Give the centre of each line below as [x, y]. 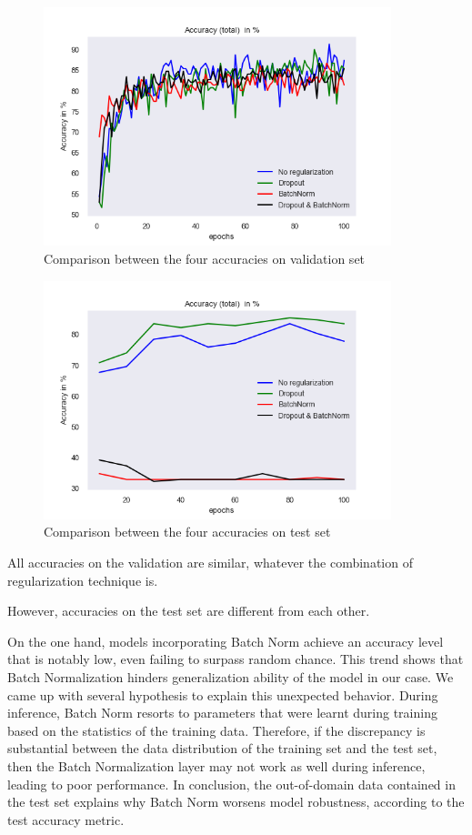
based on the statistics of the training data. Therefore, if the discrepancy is [216, 730]
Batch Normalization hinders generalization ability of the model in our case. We [231, 677]
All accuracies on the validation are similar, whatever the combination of [210, 563]
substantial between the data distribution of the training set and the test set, [222, 748]
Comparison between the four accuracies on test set [187, 532]
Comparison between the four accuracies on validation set [205, 258]
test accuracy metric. [66, 819]
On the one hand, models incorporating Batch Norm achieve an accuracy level [226, 641]
